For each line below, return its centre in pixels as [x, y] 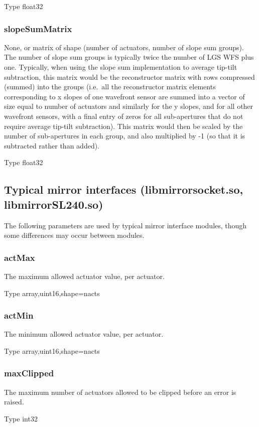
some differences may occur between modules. [74, 235]
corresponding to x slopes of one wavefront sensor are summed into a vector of [124, 96]
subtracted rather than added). [52, 145]
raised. [14, 402]
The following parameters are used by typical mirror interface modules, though [125, 225]
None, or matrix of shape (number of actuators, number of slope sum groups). [124, 47]
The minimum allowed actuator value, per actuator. [84, 334]
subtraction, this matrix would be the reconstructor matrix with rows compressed [129, 77]
